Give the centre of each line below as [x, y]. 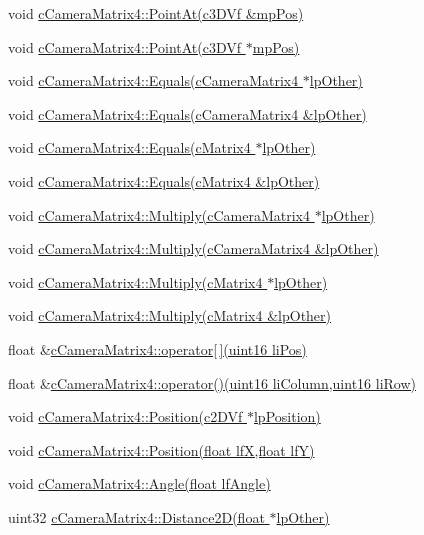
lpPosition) [287, 416]
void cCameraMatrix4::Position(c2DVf [125, 416]
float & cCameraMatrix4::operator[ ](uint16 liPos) [157, 348]
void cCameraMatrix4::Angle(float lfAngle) [139, 483]
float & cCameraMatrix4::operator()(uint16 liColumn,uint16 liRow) [212, 382]
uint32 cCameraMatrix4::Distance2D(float [136, 516]
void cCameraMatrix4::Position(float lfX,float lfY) [161, 449]
